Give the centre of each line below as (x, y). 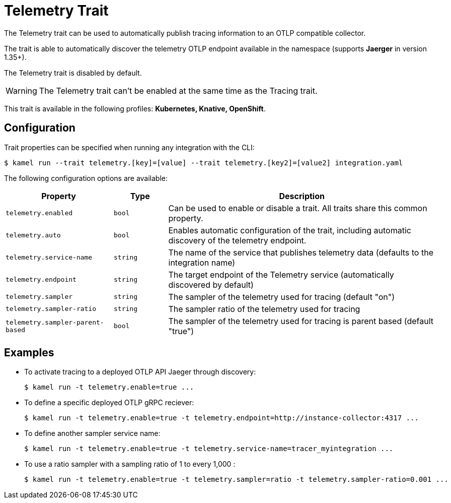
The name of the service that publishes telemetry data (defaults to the (301, 252)
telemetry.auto (33, 235)
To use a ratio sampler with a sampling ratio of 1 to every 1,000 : (130, 464)
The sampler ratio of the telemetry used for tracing (264, 309)
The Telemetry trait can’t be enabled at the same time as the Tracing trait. (178, 90)
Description (302, 196)
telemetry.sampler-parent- (55, 322)
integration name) (202, 262)
